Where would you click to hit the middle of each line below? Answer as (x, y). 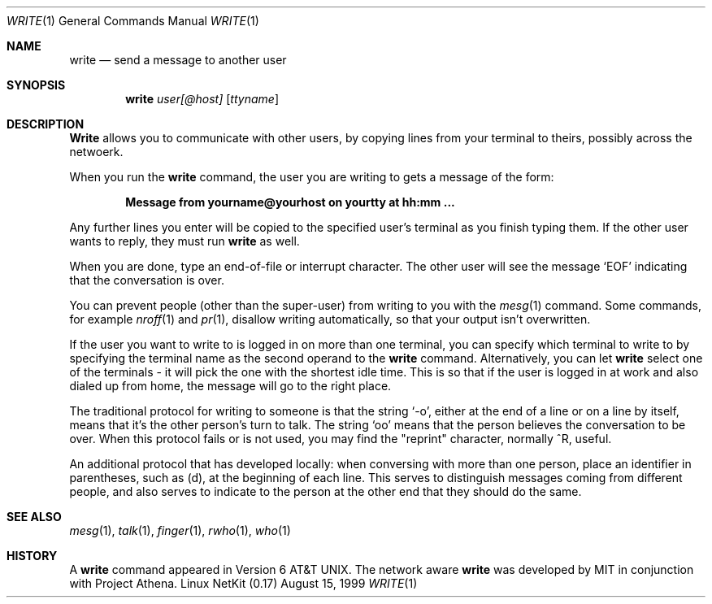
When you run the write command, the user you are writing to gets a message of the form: (312, 177)
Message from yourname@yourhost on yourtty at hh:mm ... (290, 202)
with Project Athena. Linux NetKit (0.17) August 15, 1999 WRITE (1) (243, 583)
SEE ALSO (34, 517)
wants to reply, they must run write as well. (185, 241)
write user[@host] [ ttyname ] (202, 99)
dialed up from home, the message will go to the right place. (230, 386)
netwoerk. (96, 152)
